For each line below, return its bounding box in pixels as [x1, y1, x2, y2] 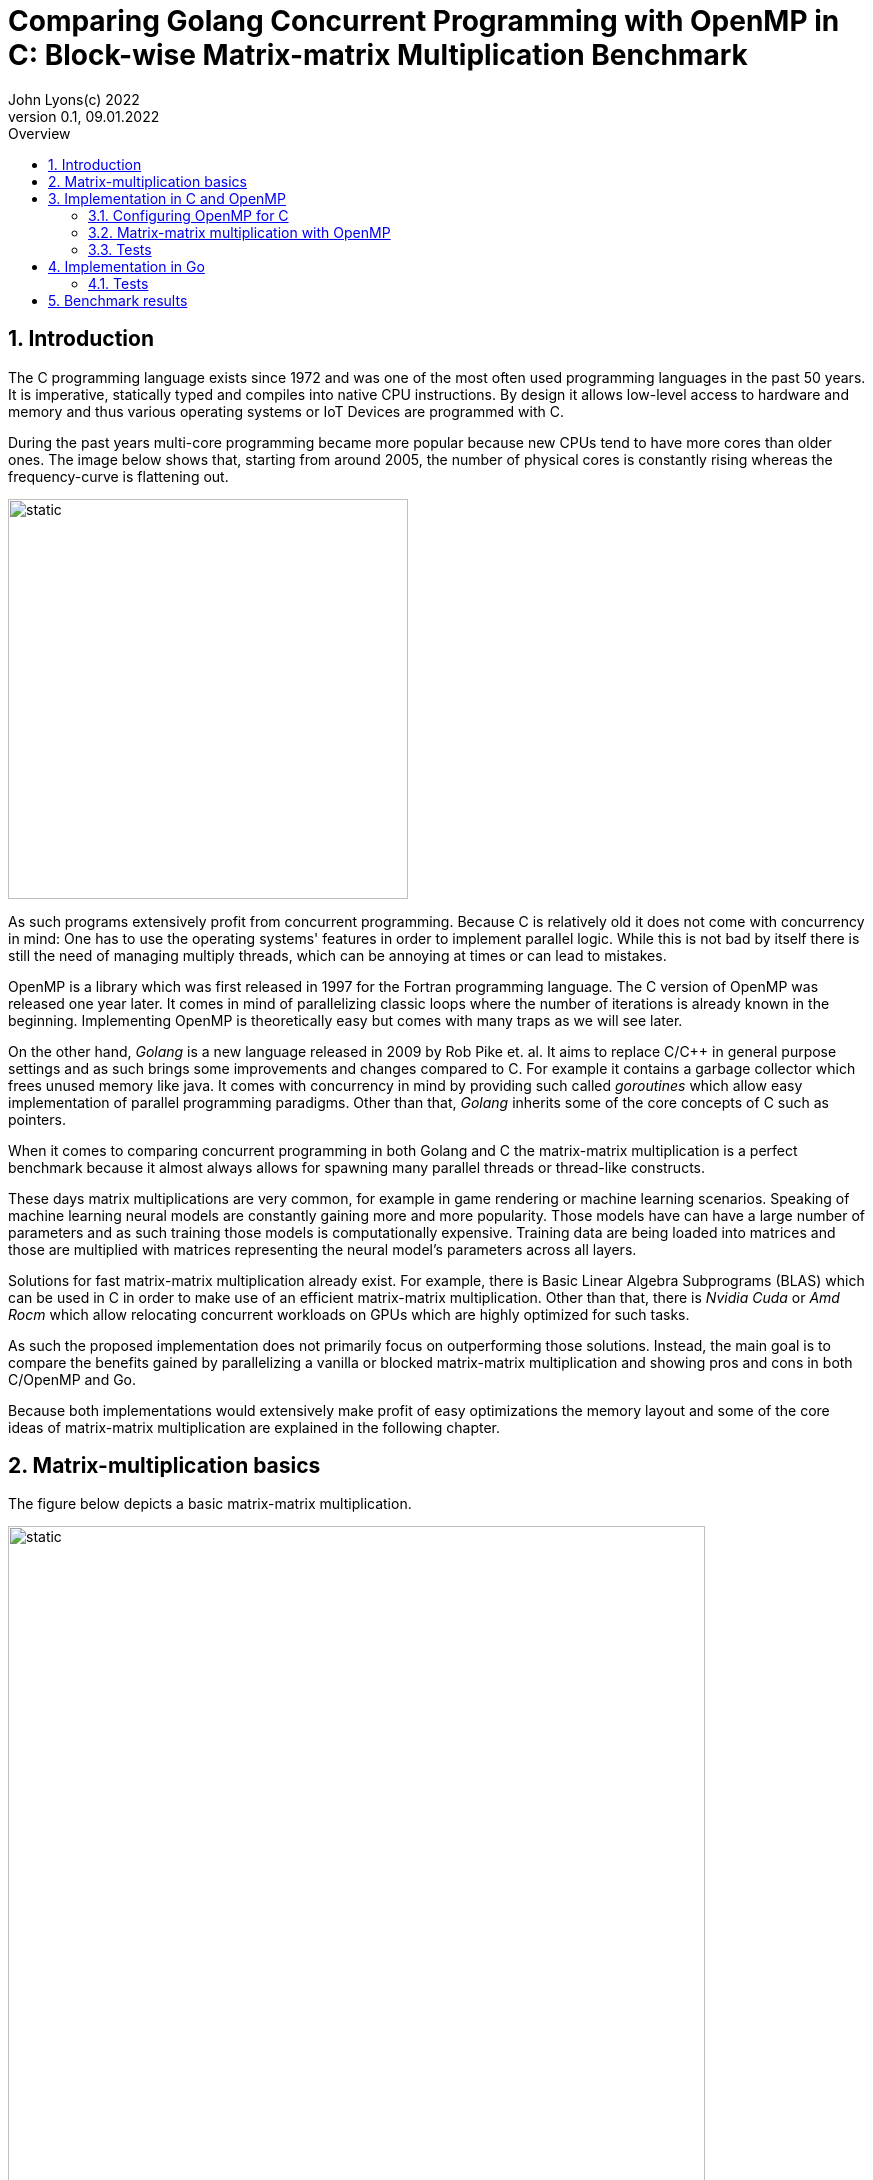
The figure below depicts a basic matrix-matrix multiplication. [8, 1495, 412, 1513]
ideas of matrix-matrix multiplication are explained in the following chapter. [8, 1418, 501, 1436]
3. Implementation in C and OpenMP [48, 189, 286, 207]
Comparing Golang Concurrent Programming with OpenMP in [8, 4, 840, 38]
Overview [8, 124, 71, 142]
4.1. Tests [88, 274, 149, 292]
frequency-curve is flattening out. [8, 467, 229, 485]
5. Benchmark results [48, 291, 188, 309]
